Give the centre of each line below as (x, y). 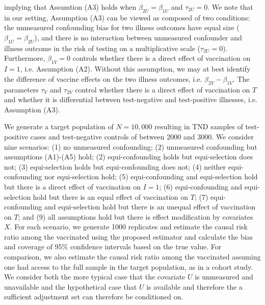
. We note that (230, 7)
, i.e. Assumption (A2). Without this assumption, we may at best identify (135, 69)
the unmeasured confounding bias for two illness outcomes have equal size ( (122, 27)
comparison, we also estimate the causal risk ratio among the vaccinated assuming (132, 257)
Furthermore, (25, 58)
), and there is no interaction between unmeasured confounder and (138, 37)
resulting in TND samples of (199, 126)
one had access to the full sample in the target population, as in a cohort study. (129, 266)
